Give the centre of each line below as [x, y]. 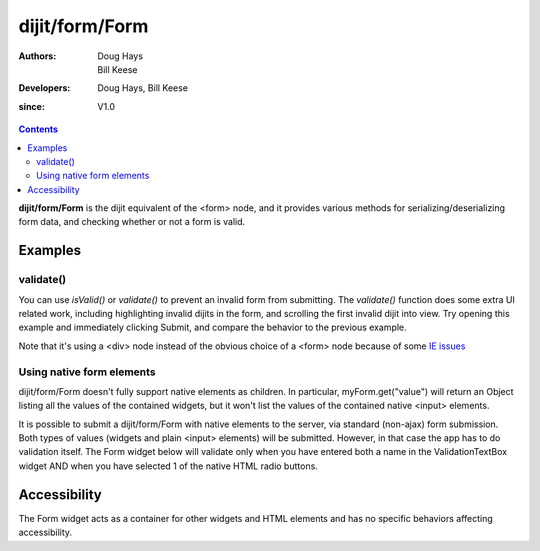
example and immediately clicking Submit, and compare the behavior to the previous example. [212, 327]
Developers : [44, 88]
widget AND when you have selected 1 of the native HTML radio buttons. [168, 466]
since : [31, 106]
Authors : [37, 56]
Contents [38, 129]
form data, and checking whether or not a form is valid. [132, 222]
